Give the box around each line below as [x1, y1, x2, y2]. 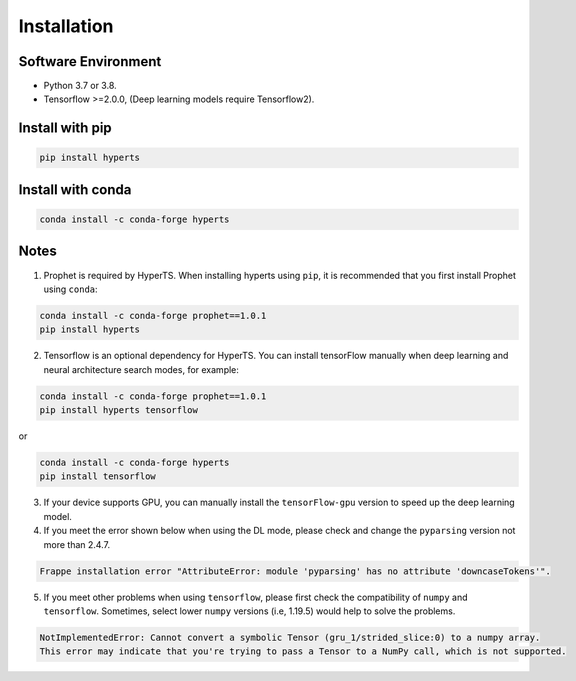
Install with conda [18, 181, 132, 198]
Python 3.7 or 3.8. [43, 80, 117, 92]
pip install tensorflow [39, 471, 157, 482]
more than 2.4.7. [43, 538, 110, 550]
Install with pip [18, 120, 112, 137]
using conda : [43, 283, 99, 295]
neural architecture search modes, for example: [43, 363, 240, 375]
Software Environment [18, 53, 162, 70]
